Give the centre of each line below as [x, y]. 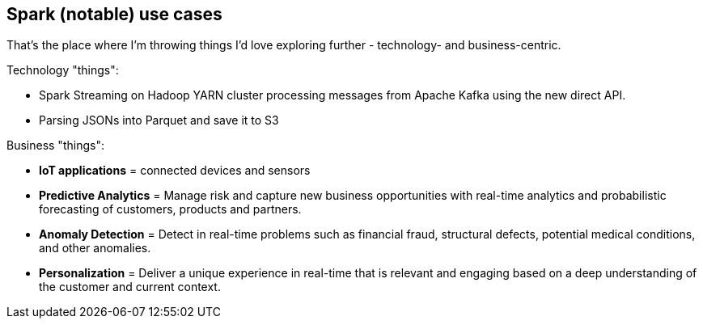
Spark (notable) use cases [114, 14]
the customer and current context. [130, 287]
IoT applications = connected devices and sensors [175, 171]
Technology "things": [63, 70]
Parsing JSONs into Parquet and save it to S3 [159, 120]
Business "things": [55, 146]
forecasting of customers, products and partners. [170, 209]
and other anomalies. [95, 248]
